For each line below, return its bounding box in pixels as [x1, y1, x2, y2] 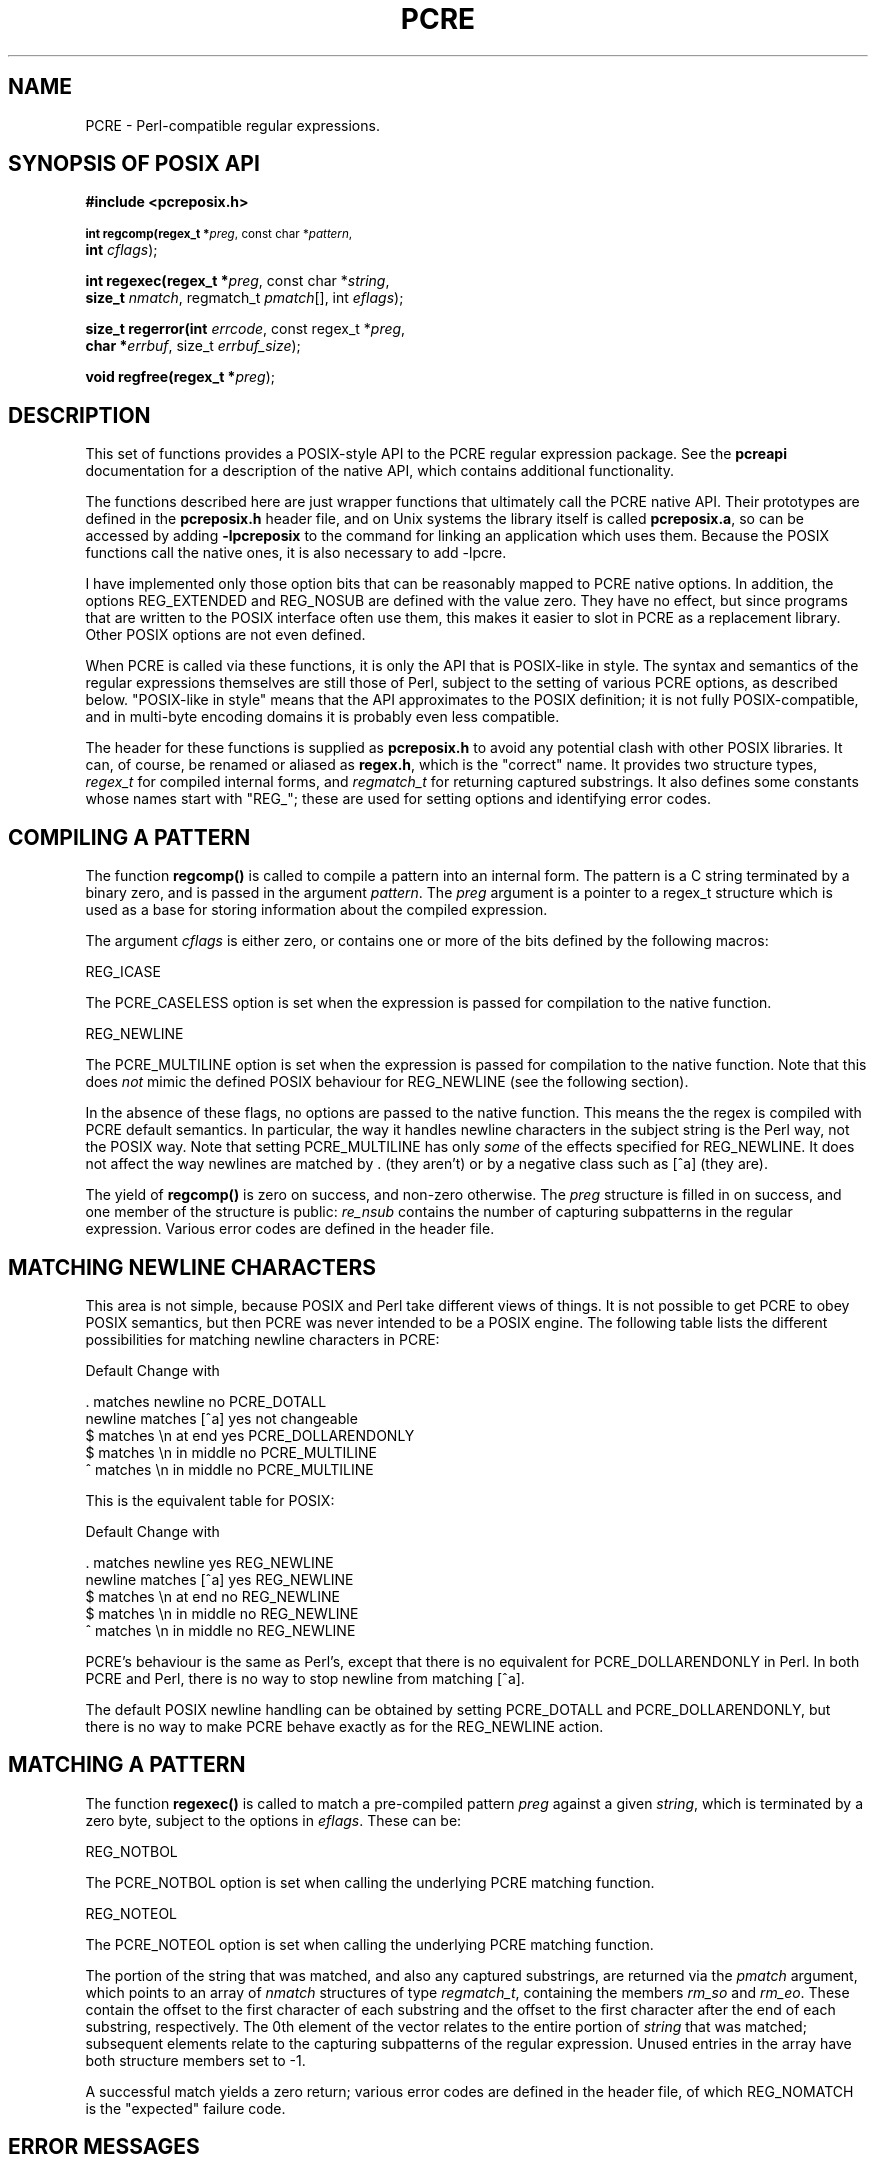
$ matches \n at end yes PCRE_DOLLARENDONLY [85, 1426, 415, 1444]
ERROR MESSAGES [8, 2134, 200, 2160]
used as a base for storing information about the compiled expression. [85, 901, 548, 919]
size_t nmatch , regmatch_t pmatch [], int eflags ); [85, 289, 404, 307]
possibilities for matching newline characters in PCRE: [85, 1330, 440, 1348]
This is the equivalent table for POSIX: [85, 1491, 335, 1509]
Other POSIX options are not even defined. [85, 626, 366, 644]
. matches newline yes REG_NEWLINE [85, 1553, 334, 1571]
